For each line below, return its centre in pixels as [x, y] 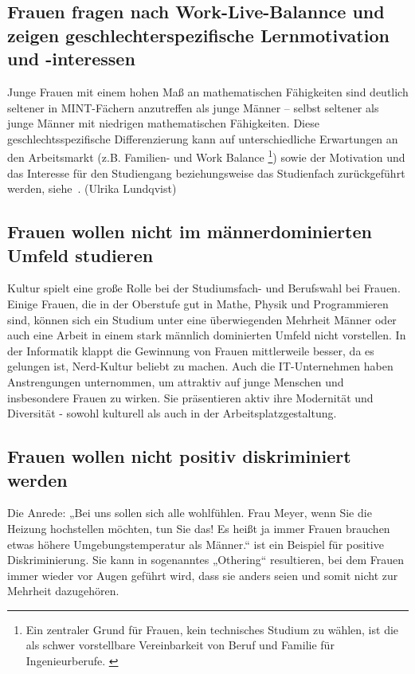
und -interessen [71, 59]
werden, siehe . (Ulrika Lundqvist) [92, 188]
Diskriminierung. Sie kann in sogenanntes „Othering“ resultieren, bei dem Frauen [206, 560]
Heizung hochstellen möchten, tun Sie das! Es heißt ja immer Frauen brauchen [199, 528]
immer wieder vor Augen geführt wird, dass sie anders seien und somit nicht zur [203, 575]
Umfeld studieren [80, 255]
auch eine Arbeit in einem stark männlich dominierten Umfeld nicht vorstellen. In [207, 335]
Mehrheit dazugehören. [63, 591]
